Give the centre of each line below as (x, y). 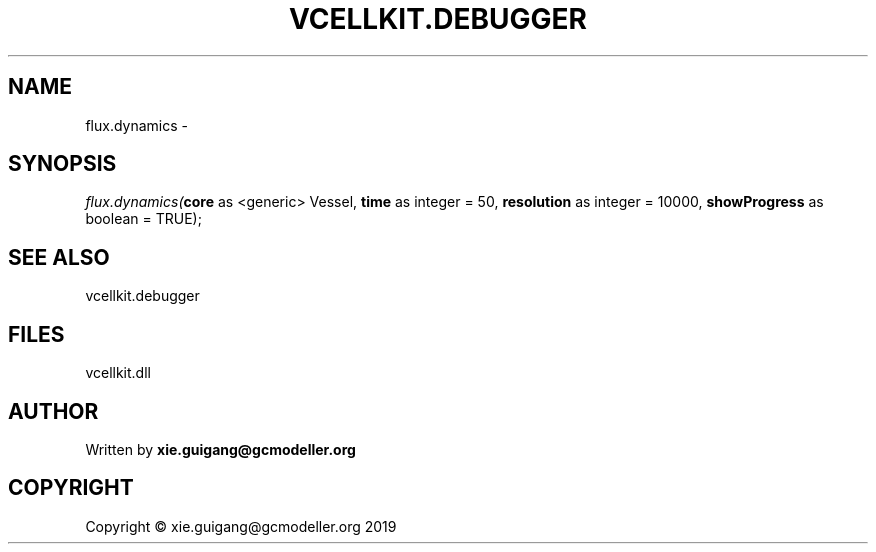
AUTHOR (53, 411)
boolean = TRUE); (143, 219)
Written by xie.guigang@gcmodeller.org (220, 449)
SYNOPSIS (62, 164)
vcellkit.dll (118, 373)
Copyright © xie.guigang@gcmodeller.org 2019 (241, 526)
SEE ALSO (59, 257)
